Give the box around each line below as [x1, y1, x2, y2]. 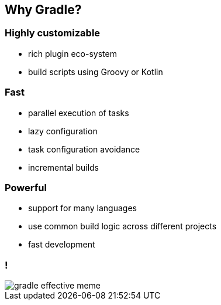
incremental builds [28, 162, 99, 172]
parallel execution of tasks [28, 107, 129, 118]
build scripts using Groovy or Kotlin [28, 66, 163, 77]
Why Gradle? [5, 2, 82, 17]
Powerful [5, 181, 47, 194]
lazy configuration [28, 126, 98, 136]
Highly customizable [5, 27, 101, 39]
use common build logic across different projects [28, 221, 217, 232]
